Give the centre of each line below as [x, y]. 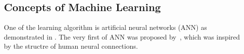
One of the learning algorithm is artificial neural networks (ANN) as [105, 27]
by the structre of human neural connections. [71, 46]
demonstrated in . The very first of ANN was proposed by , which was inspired [122, 36]
